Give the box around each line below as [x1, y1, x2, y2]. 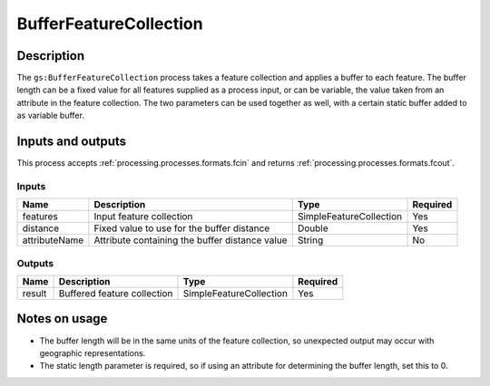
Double [297, 222, 328, 235]
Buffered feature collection [58, 287, 173, 300]
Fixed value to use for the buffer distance [93, 222, 270, 235]
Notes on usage [16, 311, 108, 326]
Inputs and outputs [16, 134, 127, 150]
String [297, 234, 324, 246]
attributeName [22, 234, 84, 246]
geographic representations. [39, 347, 146, 358]
